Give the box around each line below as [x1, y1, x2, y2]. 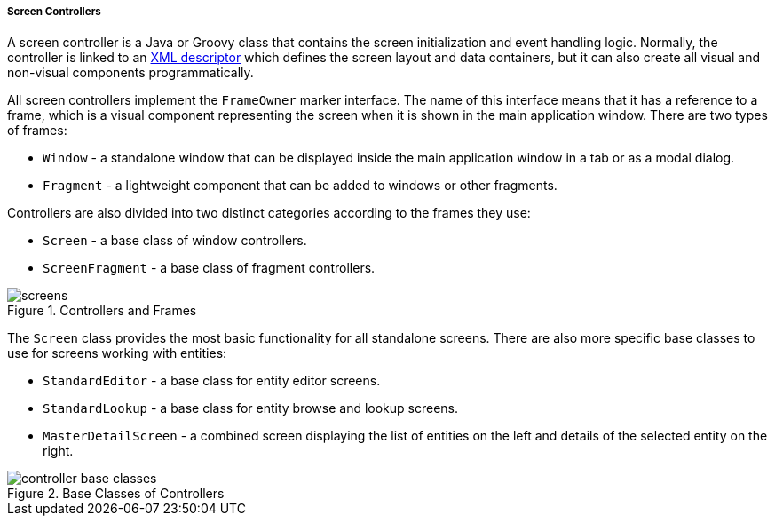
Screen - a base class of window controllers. [43, 233, 307, 249]
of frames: [7, 123, 67, 139]
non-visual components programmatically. [7, 65, 254, 81]
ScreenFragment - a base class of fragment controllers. [43, 260, 376, 276]
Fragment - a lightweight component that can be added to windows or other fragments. [43, 178, 558, 194]
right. [43, 443, 74, 459]
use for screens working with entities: [7, 345, 227, 361]
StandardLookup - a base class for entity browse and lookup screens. [43, 400, 459, 416]
